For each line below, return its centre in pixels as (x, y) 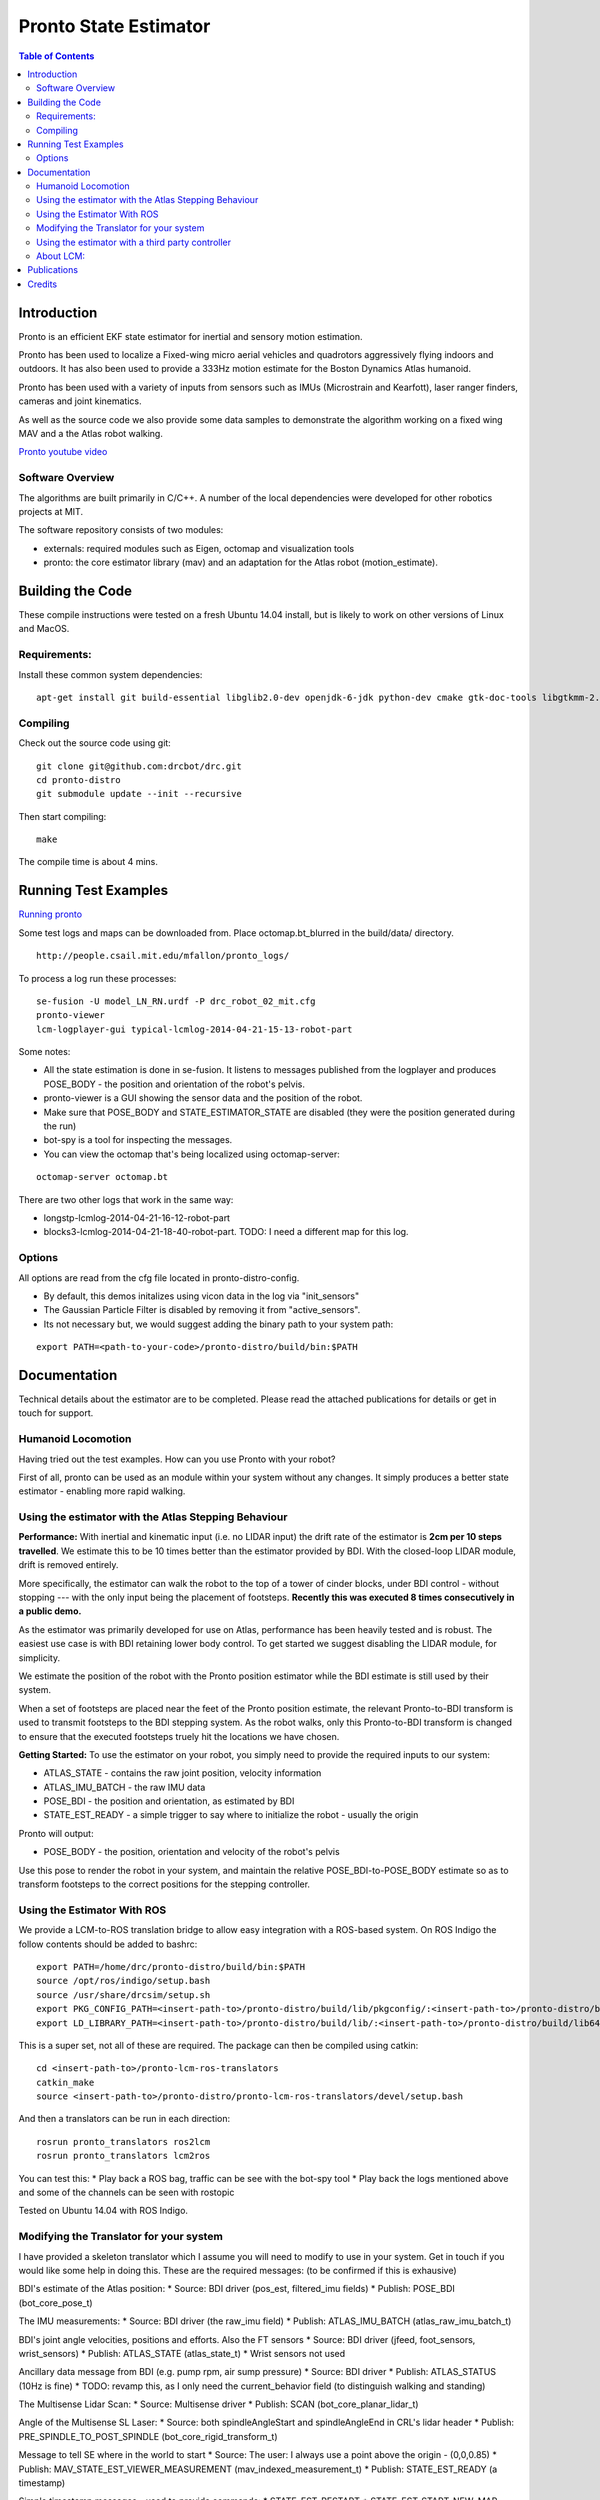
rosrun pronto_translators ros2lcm (123, 2141)
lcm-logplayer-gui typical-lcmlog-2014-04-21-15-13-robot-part (194, 1029)
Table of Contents (56, 56)
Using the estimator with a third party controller (134, 242)
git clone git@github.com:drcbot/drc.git (139, 766)
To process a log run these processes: (97, 978)
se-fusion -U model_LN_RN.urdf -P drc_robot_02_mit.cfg (176, 1001)
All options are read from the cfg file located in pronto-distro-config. (159, 1277)
